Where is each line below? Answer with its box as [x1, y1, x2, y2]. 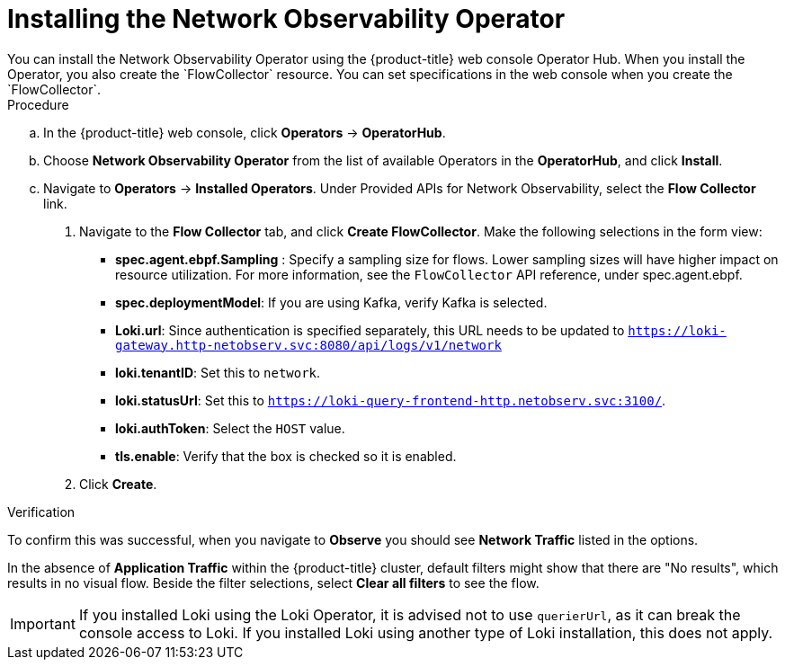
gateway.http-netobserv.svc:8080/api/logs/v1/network [115, 337, 502, 352]
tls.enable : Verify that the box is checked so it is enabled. [115, 448, 457, 464]
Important [10, 614, 76, 633]
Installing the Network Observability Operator [7, 4, 566, 34]
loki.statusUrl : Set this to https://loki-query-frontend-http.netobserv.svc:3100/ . [115, 392, 666, 408]
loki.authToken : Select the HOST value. [115, 420, 345, 436]
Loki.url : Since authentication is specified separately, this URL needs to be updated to [115, 322, 625, 338]
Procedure [7, 96, 69, 112]
